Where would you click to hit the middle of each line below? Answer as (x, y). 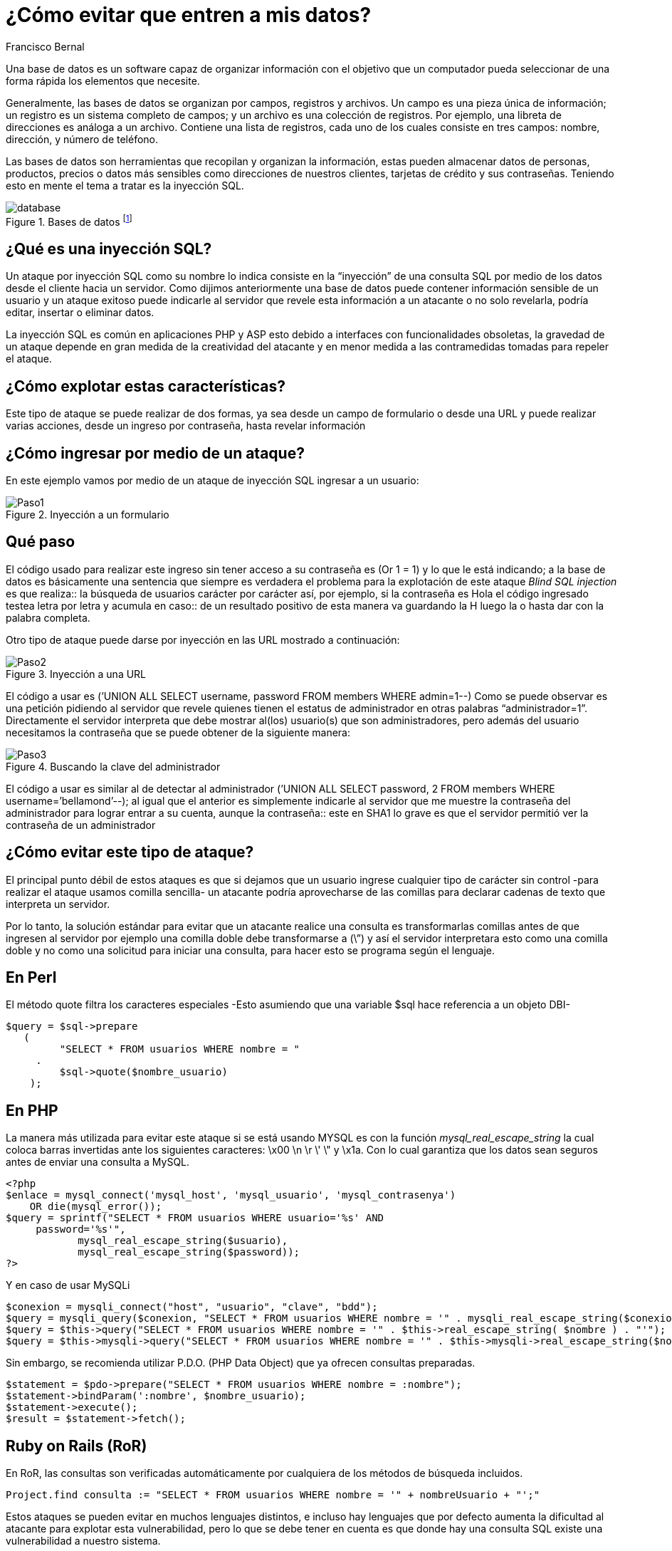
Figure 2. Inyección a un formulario (88, 514)
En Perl (31, 978)
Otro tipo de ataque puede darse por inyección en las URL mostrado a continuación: (203, 639)
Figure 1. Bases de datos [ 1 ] (69, 220)
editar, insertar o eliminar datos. (80, 313)
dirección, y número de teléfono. (82, 139)
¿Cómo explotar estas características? (146, 386)
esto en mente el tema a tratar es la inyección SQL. (125, 185)
